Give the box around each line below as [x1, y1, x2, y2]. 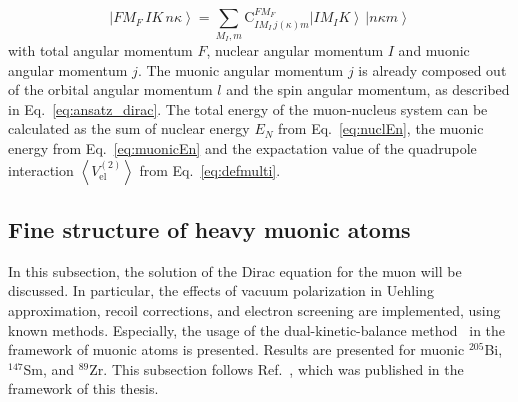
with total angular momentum [8, 39, 193, 60]
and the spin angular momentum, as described [226, 79, 510, 100]
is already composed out [358, 59, 507, 80]
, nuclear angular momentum [206, 39, 384, 60]
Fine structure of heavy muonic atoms [8, 213, 411, 244]
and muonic [398, 39, 470, 60]
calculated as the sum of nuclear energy [8, 118, 250, 139]
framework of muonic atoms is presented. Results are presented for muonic [8, 339, 465, 360]
